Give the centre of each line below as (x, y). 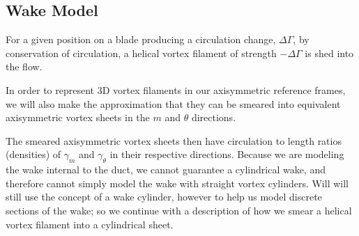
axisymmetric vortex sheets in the (78, 117)
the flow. (24, 66)
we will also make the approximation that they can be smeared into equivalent (173, 103)
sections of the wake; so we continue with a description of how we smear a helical (179, 210)
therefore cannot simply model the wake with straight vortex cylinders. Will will (177, 183)
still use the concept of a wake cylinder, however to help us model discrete (164, 197)
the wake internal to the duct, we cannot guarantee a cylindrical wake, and (166, 170)
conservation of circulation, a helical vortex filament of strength (141, 53)
